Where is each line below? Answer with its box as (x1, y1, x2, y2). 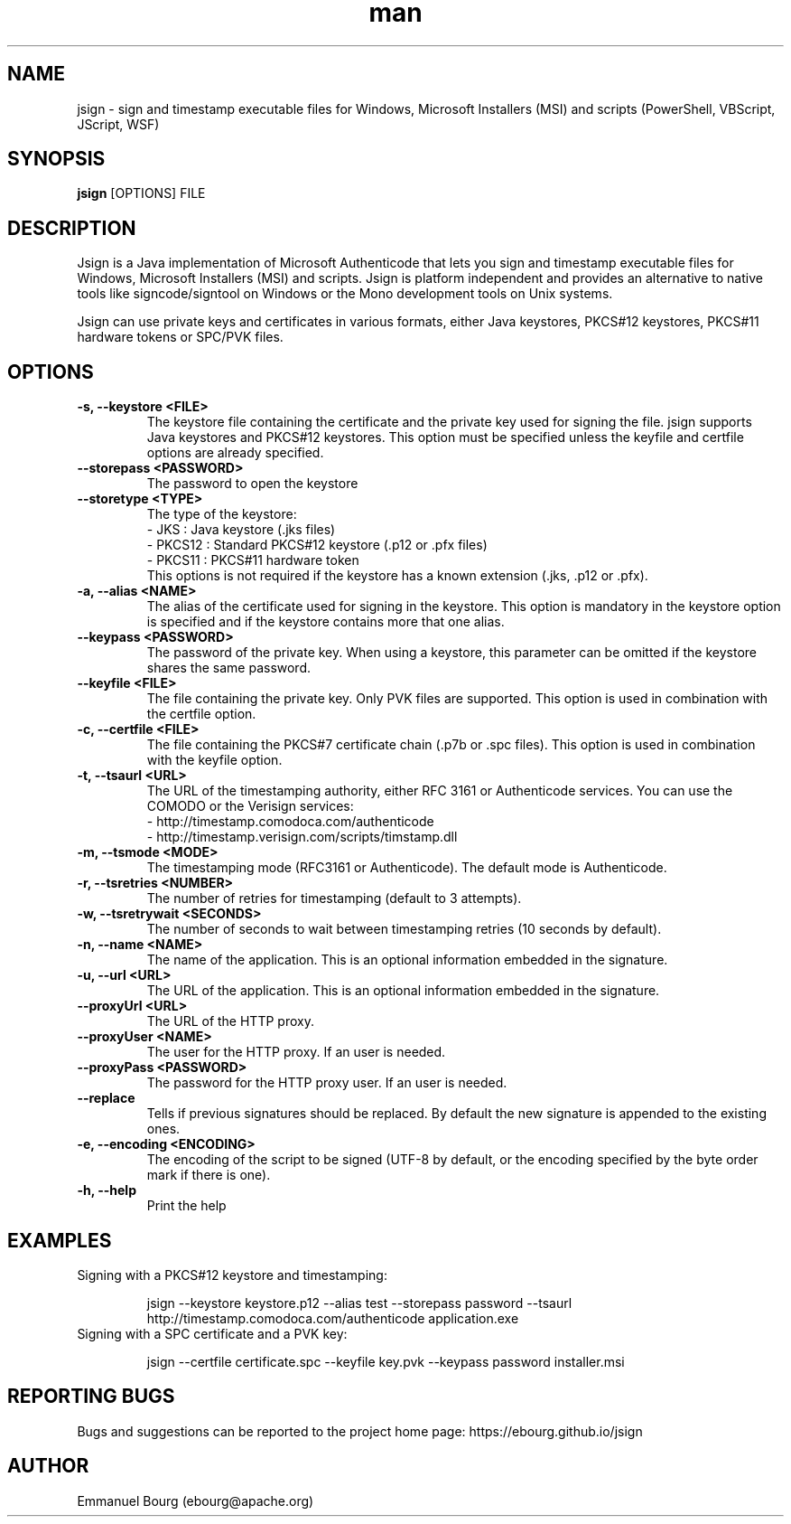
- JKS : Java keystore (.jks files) (146, 522, 336, 538)
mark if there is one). (146, 1167, 271, 1183)
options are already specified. (146, 445, 324, 461)
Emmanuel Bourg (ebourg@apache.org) (77, 1492, 314, 1509)
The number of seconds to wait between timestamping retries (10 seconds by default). (146, 921, 662, 937)
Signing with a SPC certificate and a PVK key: (77, 1325, 348, 1341)
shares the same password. (146, 660, 312, 676)
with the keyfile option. (146, 752, 283, 768)
